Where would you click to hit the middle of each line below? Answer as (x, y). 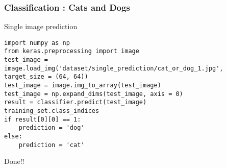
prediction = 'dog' (52, 128)
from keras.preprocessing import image (72, 51)
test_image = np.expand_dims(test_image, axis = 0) (94, 94)
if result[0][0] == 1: (43, 119)
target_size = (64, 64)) (46, 77)
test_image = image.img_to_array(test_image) (83, 86)
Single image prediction (41, 26)
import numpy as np (37, 43)
